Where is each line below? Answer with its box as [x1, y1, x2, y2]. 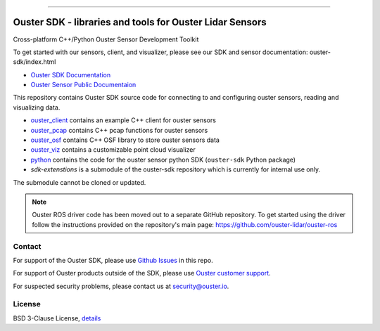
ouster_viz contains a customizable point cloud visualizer [30, 145, 196, 154]
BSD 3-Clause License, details [13, 313, 101, 323]
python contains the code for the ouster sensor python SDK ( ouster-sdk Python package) [30, 155, 296, 164]
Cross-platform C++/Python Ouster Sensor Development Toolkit [13, 35, 199, 44]
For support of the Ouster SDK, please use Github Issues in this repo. [13, 256, 214, 264]
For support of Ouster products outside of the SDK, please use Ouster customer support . [13, 269, 271, 278]
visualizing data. [13, 103, 61, 112]
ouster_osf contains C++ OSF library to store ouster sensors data [30, 136, 220, 144]
